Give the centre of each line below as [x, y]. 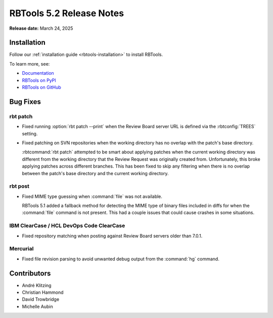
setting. [30, 133]
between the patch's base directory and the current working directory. [95, 173]
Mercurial [21, 249]
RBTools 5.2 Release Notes [66, 13]
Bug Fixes [25, 102]
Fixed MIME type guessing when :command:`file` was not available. [92, 196]
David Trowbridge [41, 299]
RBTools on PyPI [39, 80]
